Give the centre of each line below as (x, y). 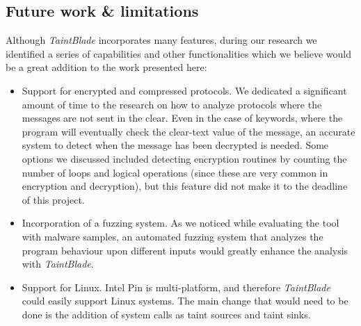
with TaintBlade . (58, 264)
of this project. (53, 199)
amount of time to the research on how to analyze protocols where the (172, 104)
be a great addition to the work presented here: (106, 67)
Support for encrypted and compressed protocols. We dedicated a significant (184, 90)
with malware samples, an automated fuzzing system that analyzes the (173, 236)
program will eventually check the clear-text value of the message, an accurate (188, 131)
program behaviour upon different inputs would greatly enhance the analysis (185, 250)
